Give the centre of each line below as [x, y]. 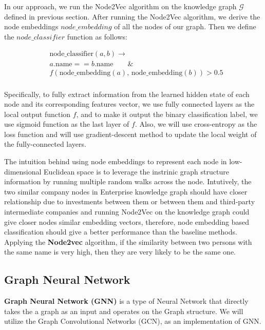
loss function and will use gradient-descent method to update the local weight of [130, 134]
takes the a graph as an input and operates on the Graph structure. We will [124, 311]
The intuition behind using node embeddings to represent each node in [116, 161]
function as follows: [97, 36]
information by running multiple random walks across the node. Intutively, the [128, 181]
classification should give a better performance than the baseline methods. [121, 232]
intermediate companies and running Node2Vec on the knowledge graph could [127, 212]
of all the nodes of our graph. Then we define [185, 26]
